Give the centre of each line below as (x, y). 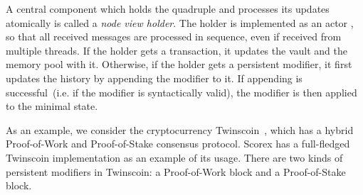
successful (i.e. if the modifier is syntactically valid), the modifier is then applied (181, 92)
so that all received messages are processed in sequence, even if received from (174, 37)
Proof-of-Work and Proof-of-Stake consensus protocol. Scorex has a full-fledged (178, 144)
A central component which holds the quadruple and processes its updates (168, 9)
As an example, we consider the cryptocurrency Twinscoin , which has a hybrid (180, 129)
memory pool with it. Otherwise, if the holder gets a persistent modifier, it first (179, 64)
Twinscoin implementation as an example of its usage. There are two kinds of (174, 157)
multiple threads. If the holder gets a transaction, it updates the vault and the (177, 50)
